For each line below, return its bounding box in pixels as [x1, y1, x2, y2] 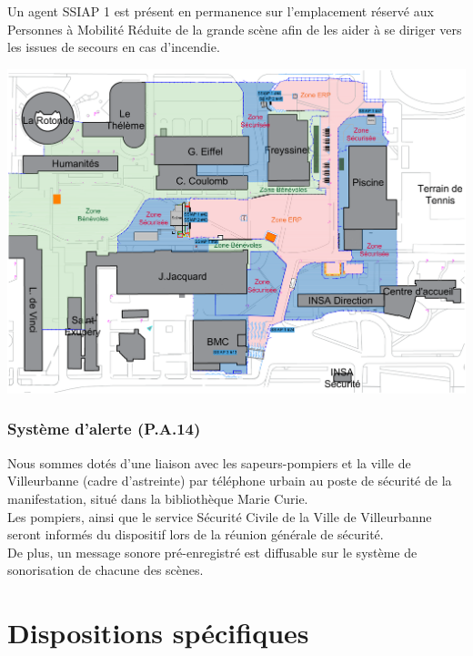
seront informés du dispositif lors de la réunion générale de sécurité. [7, 525, 384, 544]
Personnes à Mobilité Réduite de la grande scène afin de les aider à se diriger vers [7, 19, 462, 38]
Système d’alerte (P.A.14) [7, 417, 201, 440]
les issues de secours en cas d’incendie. [7, 37, 220, 56]
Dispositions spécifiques [7, 614, 309, 651]
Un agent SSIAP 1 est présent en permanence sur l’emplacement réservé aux [7, 2, 434, 20]
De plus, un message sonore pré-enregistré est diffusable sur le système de [7, 542, 418, 561]
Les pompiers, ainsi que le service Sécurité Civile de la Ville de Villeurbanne [7, 507, 432, 526]
